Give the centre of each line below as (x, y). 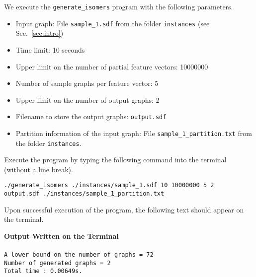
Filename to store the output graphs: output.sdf (91, 116)
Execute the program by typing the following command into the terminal (115, 160)
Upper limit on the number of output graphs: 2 (87, 100)
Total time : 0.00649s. (43, 271)
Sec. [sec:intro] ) (40, 33)
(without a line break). (39, 169)
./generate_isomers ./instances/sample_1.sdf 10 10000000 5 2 (109, 185)
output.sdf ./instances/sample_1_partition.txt (84, 194)
